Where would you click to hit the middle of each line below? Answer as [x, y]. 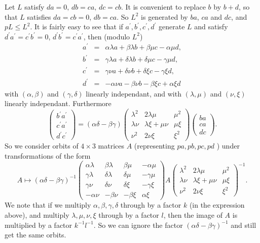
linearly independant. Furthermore [58, 103]
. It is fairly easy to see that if [77, 27]
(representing [154, 145]
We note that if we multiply [48, 205]
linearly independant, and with [134, 93]
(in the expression [217, 205]
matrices [111, 145]
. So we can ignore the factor [138, 225]
